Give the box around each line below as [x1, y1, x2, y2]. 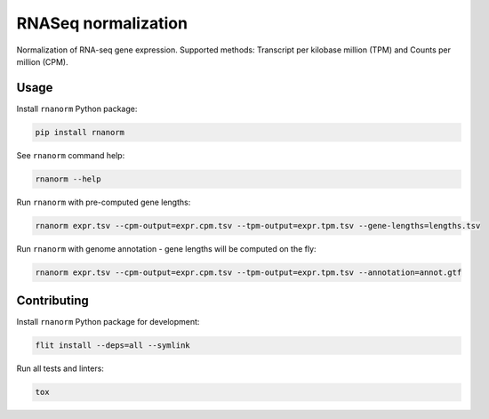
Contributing [16, 294, 89, 309]
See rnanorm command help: [16, 149, 125, 160]
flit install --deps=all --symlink [35, 341, 190, 351]
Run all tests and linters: [16, 363, 104, 374]
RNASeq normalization [16, 13, 188, 33]
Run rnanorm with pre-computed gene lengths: [16, 197, 191, 207]
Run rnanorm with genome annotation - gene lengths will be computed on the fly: [16, 243, 317, 254]
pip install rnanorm [35, 127, 124, 137]
